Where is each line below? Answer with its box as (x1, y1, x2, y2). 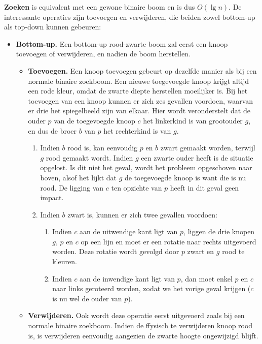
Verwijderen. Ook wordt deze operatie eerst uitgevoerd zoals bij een (28, 310, 245, 321)
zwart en (187, 246, 214, 257)
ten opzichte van (111, 182, 162, 193)
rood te (222, 246, 245, 257)
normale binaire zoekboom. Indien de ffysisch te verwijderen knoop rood (28, 320, 253, 331)
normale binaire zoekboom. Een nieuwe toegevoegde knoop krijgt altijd (28, 75, 249, 86)
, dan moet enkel (180, 273, 233, 284)
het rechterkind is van (103, 125, 171, 136)
